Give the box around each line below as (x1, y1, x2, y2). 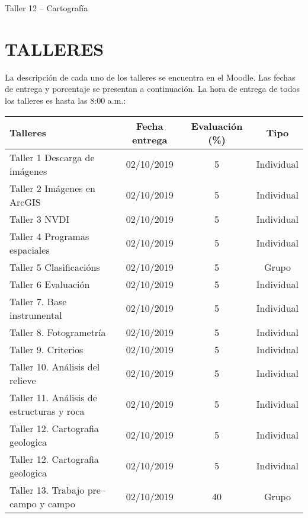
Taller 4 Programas (9, 229, 89, 243)
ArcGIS (9, 194, 41, 209)
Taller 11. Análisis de (9, 390, 97, 404)
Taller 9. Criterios (9, 342, 84, 356)
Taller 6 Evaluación (9, 277, 90, 291)
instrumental (9, 308, 62, 322)
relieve (9, 373, 36, 387)
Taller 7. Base (9, 294, 67, 308)
